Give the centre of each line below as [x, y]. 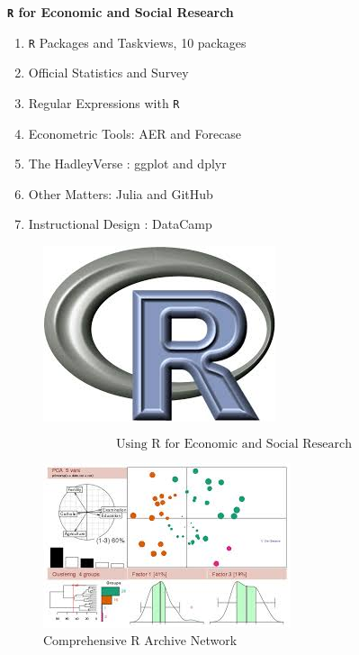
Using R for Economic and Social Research [234, 444]
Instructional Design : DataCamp [120, 224]
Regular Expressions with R [104, 102]
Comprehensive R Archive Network [140, 640]
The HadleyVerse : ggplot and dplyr [127, 164]
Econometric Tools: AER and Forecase [135, 133]
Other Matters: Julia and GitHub [121, 193]
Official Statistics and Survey [108, 73]
